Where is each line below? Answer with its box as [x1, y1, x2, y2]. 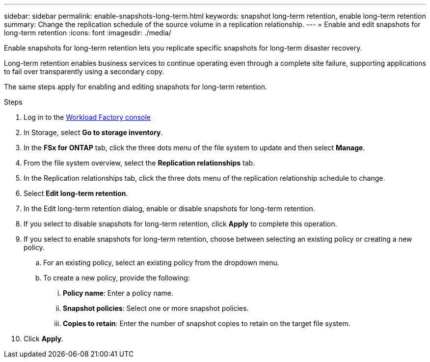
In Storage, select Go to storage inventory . [24, 128, 163, 137]
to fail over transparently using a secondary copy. [4, 67, 164, 76]
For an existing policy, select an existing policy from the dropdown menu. [43, 258, 279, 267]
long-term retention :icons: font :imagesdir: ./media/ [4, 28, 171, 37]
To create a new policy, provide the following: [43, 274, 190, 282]
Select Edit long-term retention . [24, 189, 128, 197]
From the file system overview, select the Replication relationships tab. [24, 159, 255, 167]
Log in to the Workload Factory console [24, 113, 151, 121]
